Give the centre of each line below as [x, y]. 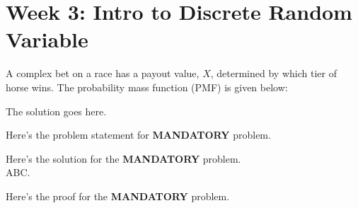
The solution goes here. [56, 111]
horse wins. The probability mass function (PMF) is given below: [147, 87]
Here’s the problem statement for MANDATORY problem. [138, 135]
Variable [47, 39]
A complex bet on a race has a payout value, [103, 73]
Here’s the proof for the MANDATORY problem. [118, 196]
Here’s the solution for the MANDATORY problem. [123, 158]
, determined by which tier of [273, 73]
